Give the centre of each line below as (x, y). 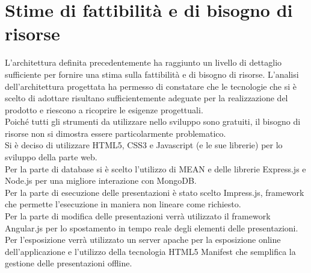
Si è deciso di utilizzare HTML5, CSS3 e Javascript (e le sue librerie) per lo (144, 145)
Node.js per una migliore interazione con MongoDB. (101, 180)
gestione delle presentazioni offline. (69, 263)
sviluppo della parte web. (51, 157)
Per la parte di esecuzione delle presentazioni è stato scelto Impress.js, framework (155, 192)
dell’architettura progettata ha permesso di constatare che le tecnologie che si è (151, 86)
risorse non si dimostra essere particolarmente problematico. (115, 133)
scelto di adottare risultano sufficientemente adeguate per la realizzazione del (146, 98)
